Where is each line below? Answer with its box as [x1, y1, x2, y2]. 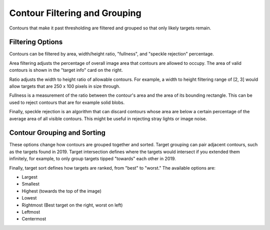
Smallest [21, 181, 40, 187]
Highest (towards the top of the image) [21, 188, 102, 194]
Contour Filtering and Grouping [9, 7, 142, 18]
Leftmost [21, 209, 40, 215]
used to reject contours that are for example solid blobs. [9, 99, 125, 105]
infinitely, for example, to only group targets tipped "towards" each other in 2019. [9, 156, 176, 162]
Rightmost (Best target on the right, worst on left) [21, 202, 123, 208]
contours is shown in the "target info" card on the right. [9, 67, 123, 73]
